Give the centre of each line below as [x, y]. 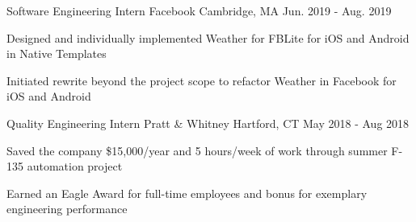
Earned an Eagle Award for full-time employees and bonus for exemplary [187, 193]
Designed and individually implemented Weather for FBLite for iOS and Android [208, 37]
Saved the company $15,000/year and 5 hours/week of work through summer [197, 150]
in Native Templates [57, 53]
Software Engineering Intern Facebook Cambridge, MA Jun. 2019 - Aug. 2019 [199, 10]
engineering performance [67, 209]
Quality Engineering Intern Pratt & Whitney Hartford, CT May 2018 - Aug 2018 [208, 123]
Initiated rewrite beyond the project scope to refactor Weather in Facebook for [202, 80]
